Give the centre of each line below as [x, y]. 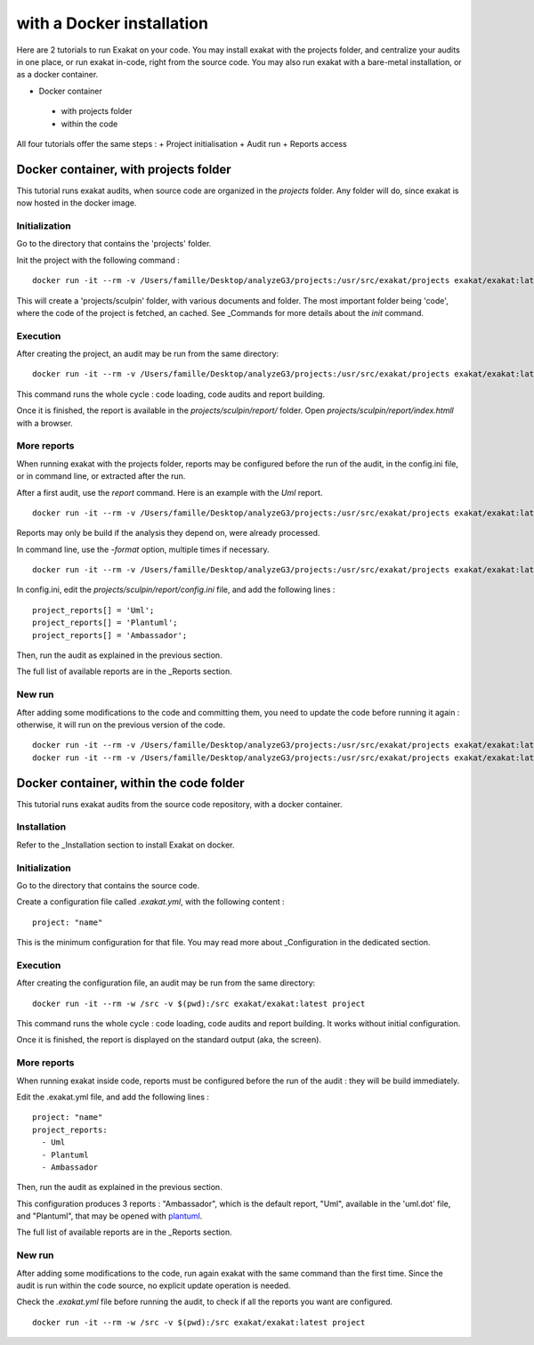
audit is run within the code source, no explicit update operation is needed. [154, 1285]
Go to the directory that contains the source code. [108, 885]
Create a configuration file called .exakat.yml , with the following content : [150, 902]
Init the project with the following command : [98, 260]
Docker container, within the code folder [130, 783]
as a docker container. [57, 75]
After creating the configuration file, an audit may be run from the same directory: [166, 983]
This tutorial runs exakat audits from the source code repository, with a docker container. [179, 804]
